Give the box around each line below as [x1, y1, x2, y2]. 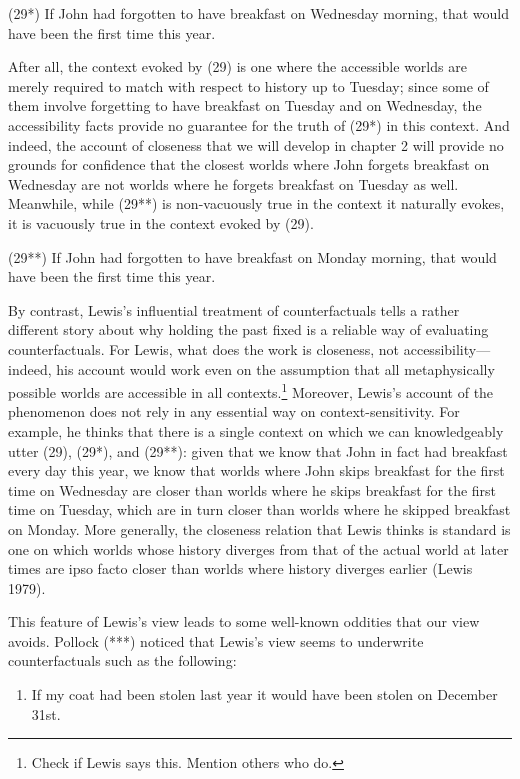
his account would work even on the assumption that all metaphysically [56, 358, 495, 379]
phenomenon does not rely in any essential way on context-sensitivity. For [8, 401, 460, 422]
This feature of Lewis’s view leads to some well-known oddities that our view [8, 611, 480, 632]
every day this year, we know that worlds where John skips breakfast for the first [8, 460, 505, 481]
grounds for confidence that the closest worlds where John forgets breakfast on [8, 154, 490, 175]
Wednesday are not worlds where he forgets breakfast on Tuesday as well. [8, 173, 459, 194]
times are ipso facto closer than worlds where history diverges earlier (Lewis [8, 558, 473, 579]
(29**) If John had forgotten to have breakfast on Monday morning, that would [8, 246, 497, 267]
